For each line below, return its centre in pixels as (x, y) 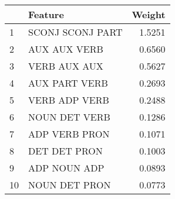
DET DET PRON (65, 151)
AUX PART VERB (68, 83)
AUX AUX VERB (66, 49)
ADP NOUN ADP (66, 168)
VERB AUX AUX (66, 66)
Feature (46, 14)
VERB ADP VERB (69, 100)
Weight (149, 14)
